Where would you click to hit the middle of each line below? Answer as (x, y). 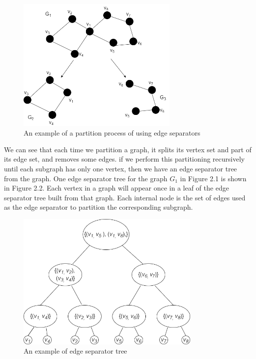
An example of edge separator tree (75, 351)
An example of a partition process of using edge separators (112, 133)
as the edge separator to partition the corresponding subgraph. (99, 207)
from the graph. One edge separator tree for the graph (86, 178)
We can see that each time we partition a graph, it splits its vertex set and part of (128, 149)
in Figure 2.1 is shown (213, 178)
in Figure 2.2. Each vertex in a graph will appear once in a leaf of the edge (116, 188)
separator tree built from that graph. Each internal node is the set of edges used (125, 197)
